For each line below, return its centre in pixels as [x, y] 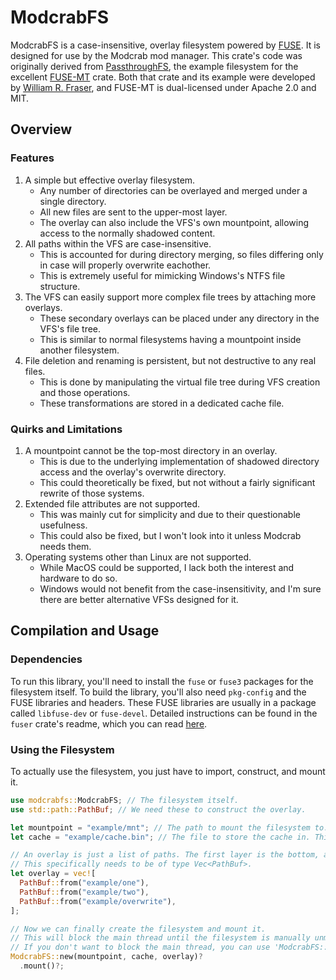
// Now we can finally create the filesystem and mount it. [138, 929]
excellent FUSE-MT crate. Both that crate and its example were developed [163, 77]
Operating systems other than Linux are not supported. [138, 557]
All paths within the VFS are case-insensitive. [118, 243]
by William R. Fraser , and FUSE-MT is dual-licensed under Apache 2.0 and [163, 87]
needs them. [65, 546]
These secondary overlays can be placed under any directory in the [179, 318]
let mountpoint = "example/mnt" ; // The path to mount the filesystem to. [169, 827]
